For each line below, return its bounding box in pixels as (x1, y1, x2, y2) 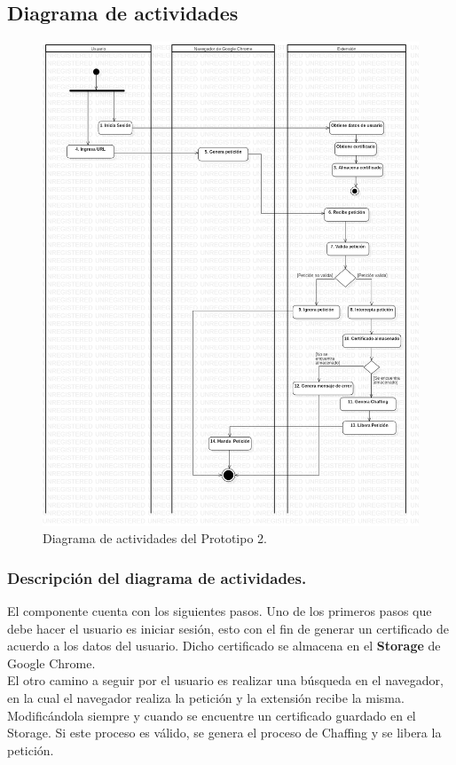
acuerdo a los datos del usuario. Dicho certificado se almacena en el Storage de (7, 636, 441, 655)
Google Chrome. (7, 653, 96, 672)
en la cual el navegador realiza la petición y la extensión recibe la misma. (7, 689, 405, 707)
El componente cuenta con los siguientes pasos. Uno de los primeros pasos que (7, 602, 432, 620)
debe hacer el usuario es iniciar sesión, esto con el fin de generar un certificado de (7, 619, 449, 637)
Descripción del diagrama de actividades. (7, 566, 307, 588)
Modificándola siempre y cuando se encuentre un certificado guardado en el (7, 706, 416, 724)
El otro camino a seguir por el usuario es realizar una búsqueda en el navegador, (7, 671, 444, 690)
